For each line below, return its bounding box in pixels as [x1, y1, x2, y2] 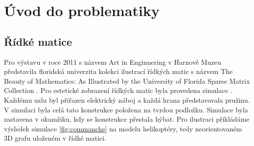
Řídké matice [4, 34, 72, 49]
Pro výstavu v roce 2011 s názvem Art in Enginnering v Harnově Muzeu [4, 56, 221, 67]
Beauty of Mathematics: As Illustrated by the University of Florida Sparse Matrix [4, 75, 250, 86]
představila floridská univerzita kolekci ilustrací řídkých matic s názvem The [4, 66, 233, 76]
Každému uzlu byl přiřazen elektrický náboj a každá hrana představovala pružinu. [4, 94, 250, 105]
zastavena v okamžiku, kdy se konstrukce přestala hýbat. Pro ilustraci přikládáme [4, 114, 250, 124]
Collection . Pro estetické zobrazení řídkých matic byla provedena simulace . [4, 85, 232, 95]
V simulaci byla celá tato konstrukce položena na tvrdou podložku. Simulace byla [4, 104, 248, 114]
